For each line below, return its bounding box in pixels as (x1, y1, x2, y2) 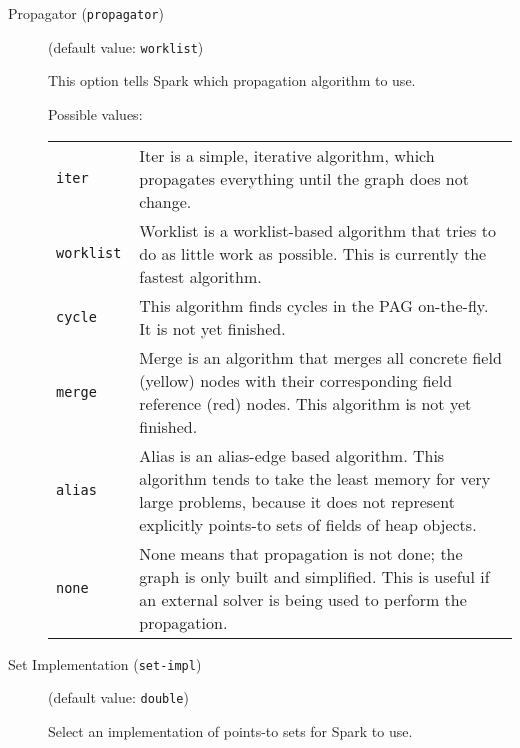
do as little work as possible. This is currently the (139, 241, 487, 265)
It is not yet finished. (139, 316, 286, 340)
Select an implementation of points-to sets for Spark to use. (48, 720, 413, 741)
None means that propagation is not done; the (139, 541, 463, 565)
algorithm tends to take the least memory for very (139, 466, 491, 490)
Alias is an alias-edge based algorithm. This (139, 443, 445, 467)
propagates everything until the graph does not (139, 166, 469, 190)
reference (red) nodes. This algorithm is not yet (139, 391, 472, 415)
